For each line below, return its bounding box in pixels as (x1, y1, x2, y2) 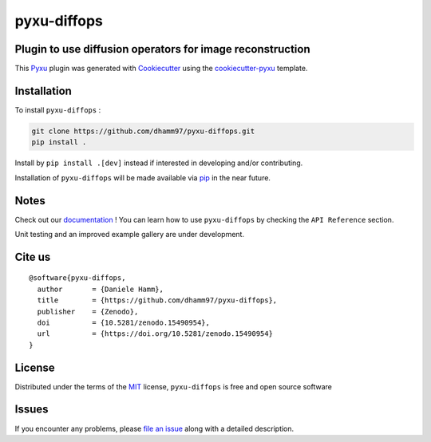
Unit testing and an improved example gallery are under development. (14, 230, 245, 239)
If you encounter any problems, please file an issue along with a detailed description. (14, 424, 295, 433)
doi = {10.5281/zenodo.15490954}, (37, 318, 211, 327)
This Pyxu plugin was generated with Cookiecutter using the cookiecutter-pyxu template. (14, 64, 308, 73)
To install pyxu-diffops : (14, 105, 101, 115)
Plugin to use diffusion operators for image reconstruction (14, 42, 310, 56)
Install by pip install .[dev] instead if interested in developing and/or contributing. (14, 158, 303, 168)
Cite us (14, 250, 51, 263)
